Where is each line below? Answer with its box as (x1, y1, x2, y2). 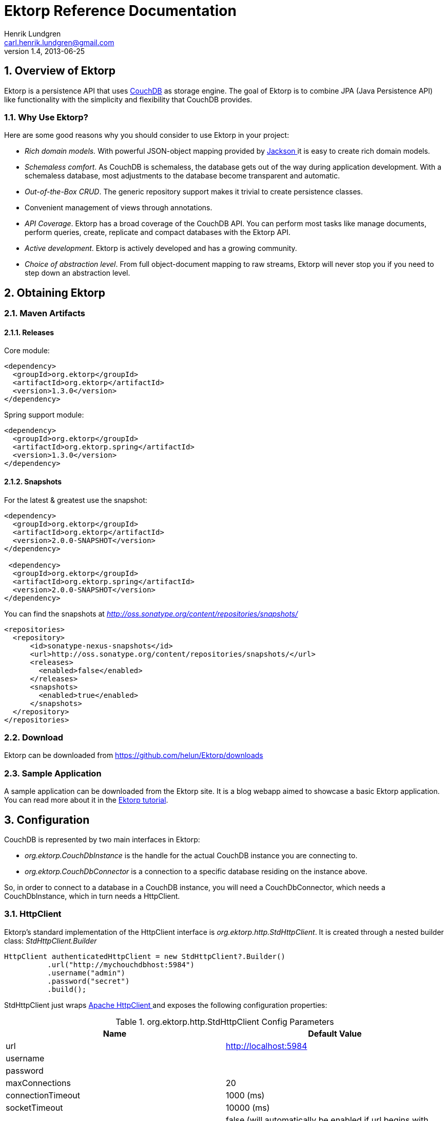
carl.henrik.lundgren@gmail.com (4, 38, 114, 47)
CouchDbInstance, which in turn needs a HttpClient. (4, 891, 180, 900)
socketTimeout (6, 1102, 63, 1113)
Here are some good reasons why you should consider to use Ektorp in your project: (4, 131, 289, 140)
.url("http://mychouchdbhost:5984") (47, 960, 194, 969)
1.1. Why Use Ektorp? (4, 112, 88, 122)
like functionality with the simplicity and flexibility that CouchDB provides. (4, 95, 252, 104)
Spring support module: (4, 410, 84, 420)
